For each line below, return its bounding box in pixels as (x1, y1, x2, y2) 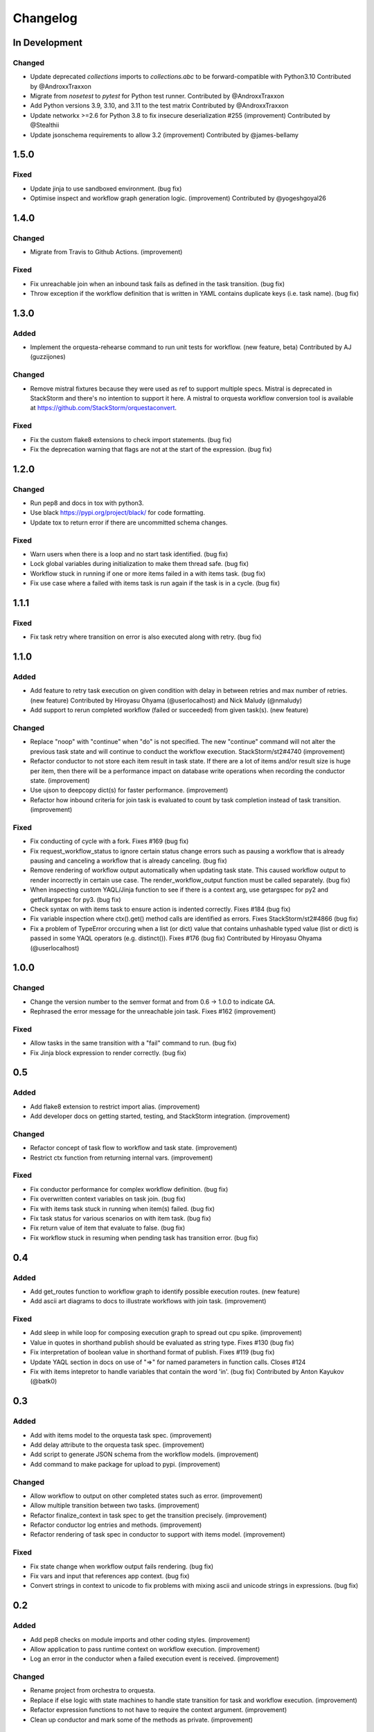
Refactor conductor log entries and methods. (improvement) (30, 1521, 202, 1529)
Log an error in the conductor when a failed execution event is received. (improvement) (30, 1654, 280, 1663)
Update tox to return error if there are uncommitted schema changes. (30, 518, 228, 527)
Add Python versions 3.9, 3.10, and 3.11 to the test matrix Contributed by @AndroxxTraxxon (30, 101, 289, 110)
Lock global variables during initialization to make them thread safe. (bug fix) (30, 560, 249, 568)
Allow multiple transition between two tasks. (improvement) (30, 1501, 200, 1510)
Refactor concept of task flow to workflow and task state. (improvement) (30, 1144, 238, 1152)
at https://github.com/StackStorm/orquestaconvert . (30, 404, 177, 412)
